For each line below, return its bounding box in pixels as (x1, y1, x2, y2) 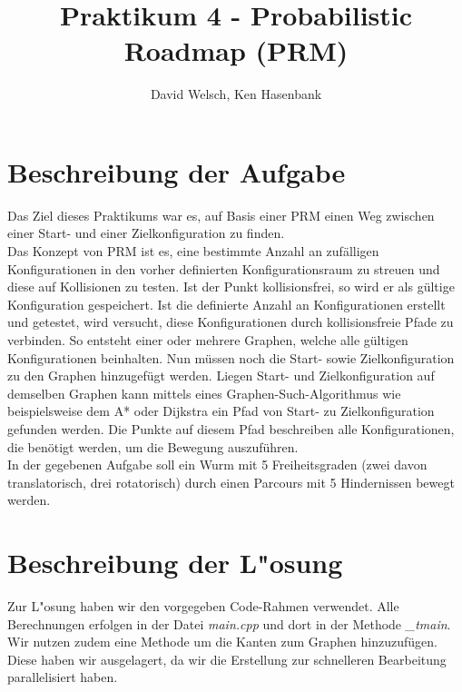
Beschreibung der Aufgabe (7, 153, 346, 190)
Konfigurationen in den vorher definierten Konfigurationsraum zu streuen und (7, 259, 440, 278)
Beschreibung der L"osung (7, 544, 343, 581)
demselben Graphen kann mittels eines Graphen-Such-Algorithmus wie (7, 383, 401, 402)
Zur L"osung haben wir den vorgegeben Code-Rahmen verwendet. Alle (7, 597, 399, 616)
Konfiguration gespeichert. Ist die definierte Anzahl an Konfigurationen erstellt (7, 294, 446, 313)
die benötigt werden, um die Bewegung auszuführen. (7, 437, 299, 456)
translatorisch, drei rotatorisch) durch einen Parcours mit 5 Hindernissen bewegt (7, 472, 455, 491)
